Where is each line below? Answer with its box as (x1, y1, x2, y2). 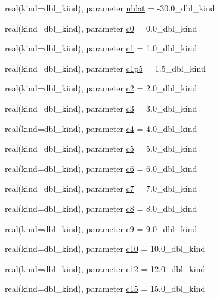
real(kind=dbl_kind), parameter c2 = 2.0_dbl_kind (5, 82, 197, 94)
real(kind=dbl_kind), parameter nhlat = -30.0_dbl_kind (5, 2, 215, 14)
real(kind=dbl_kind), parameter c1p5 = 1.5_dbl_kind (5, 61, 206, 74)
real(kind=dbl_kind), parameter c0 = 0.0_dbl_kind (5, 21, 197, 34)
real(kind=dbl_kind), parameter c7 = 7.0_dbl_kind (5, 182, 197, 195)
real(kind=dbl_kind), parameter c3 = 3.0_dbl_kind (5, 101, 197, 114)
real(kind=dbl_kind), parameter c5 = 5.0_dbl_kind (5, 142, 197, 155)
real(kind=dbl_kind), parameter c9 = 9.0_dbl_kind (5, 222, 197, 235)
